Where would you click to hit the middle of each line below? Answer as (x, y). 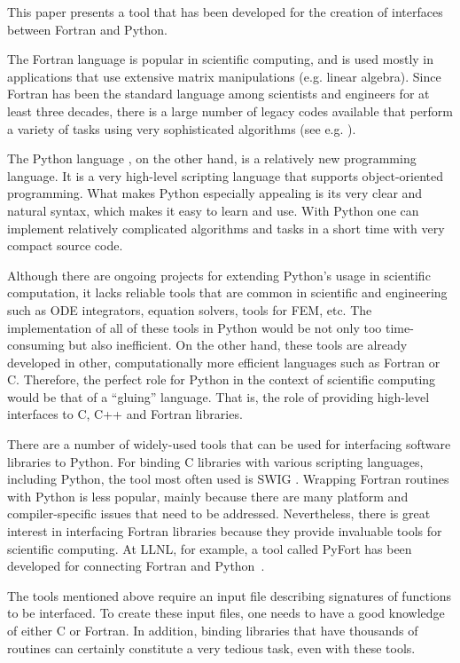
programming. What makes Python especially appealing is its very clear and (215, 193)
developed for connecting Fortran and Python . (136, 566)
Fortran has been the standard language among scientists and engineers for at (218, 94)
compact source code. (65, 245)
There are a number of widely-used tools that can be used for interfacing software (229, 444)
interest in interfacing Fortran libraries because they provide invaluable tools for (225, 531)
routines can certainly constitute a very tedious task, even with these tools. (211, 647)
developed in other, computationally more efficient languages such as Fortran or (224, 362)
